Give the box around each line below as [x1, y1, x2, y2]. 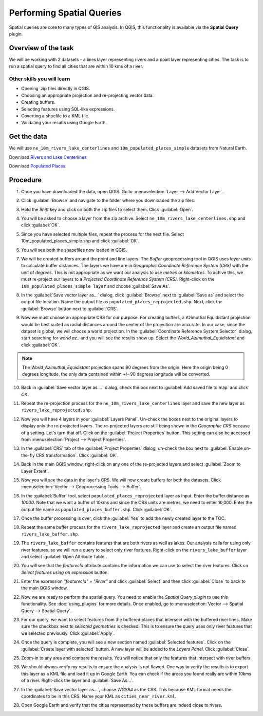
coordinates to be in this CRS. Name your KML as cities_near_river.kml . [21, 693, 177, 699]
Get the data [9, 132, 47, 141]
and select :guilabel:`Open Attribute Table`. [21, 553, 107, 559]
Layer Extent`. [21, 468, 49, 474]
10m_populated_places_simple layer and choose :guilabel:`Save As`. [21, 283, 170, 289]
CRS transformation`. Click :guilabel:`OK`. [36, 452, 119, 458]
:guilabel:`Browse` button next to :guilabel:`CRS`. [21, 306, 119, 312]
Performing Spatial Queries [9, 7, 122, 18]
